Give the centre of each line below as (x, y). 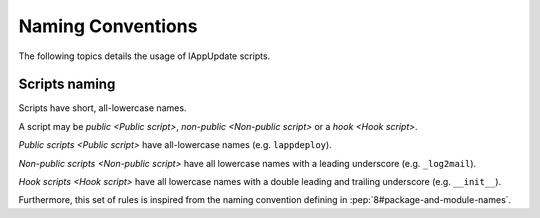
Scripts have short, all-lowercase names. (102, 108)
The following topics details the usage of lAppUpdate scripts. (144, 56)
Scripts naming (67, 84)
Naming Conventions (108, 26)
